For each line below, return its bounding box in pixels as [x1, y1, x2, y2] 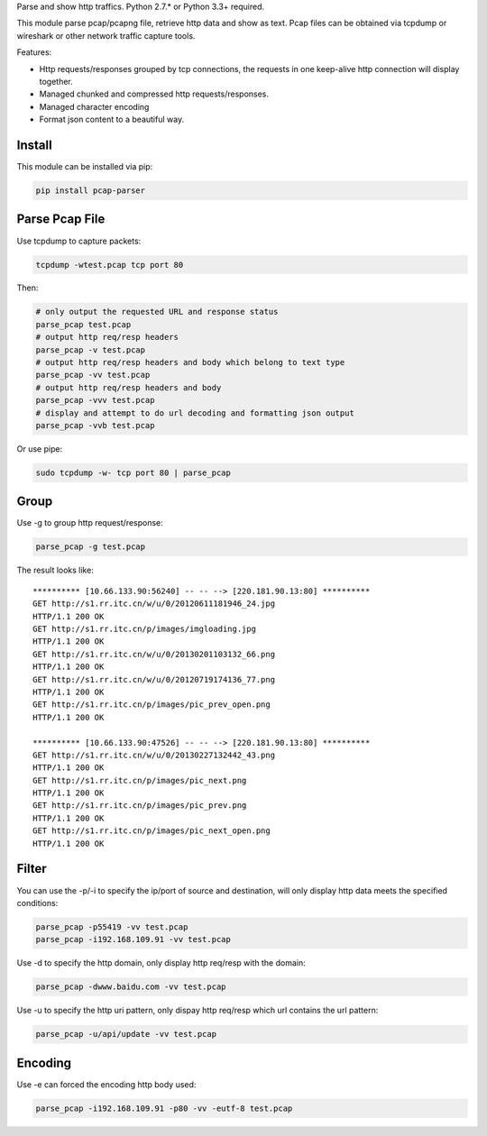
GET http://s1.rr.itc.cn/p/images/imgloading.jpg [32, 623, 257, 634]
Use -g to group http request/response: [16, 518, 164, 528]
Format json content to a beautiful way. [39, 114, 185, 125]
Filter [16, 861, 47, 876]
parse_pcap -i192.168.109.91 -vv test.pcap [35, 934, 232, 945]
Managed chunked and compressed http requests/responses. [39, 88, 270, 99]
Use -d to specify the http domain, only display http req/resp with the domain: [16, 957, 306, 968]
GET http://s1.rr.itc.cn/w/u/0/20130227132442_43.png [32, 749, 275, 760]
